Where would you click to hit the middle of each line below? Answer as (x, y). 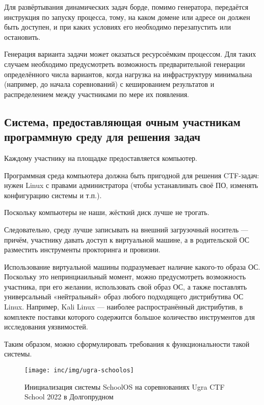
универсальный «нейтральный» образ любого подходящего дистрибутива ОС (124, 296)
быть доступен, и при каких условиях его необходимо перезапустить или (117, 27)
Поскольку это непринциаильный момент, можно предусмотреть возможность (125, 277)
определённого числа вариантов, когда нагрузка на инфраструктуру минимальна (128, 74)
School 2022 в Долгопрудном (69, 397)
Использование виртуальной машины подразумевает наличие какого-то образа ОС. (132, 266)
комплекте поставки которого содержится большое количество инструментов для (129, 316)
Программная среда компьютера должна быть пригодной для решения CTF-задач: (132, 175)
